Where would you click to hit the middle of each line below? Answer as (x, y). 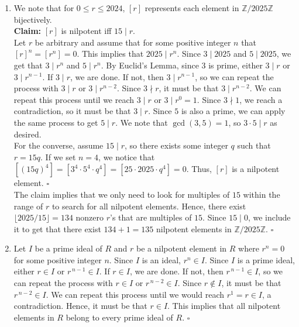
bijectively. (33, 19)
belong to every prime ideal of (119, 317)
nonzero (90, 217)
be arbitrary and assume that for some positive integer (133, 42)
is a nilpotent (256, 169)
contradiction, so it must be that (72, 111)
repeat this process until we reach (74, 99)
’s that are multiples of (151, 217)
